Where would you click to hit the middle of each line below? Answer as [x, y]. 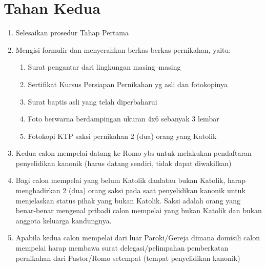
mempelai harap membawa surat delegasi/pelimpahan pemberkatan [122, 248]
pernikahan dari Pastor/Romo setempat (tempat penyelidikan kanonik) [128, 258]
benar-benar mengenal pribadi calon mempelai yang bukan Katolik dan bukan [139, 210]
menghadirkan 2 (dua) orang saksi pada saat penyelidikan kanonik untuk [130, 190]
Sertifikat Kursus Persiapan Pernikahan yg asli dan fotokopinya [128, 84]
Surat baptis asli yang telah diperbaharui [93, 101]
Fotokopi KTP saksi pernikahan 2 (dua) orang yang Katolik [122, 136]
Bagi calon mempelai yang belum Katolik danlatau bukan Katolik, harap [131, 180]
